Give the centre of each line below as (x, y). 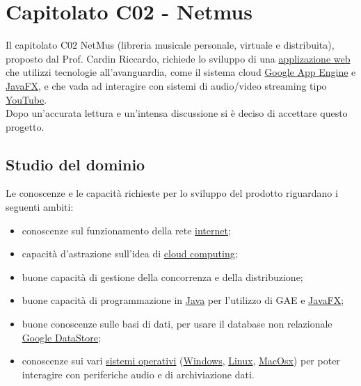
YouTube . (26, 99)
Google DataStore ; (61, 337)
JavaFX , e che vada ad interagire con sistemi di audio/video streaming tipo (166, 85)
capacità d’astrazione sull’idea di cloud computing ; (130, 254)
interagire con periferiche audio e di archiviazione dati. (138, 374)
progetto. (25, 126)
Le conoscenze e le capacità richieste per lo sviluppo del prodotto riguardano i (172, 193)
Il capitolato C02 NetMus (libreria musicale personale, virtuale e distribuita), (170, 45)
